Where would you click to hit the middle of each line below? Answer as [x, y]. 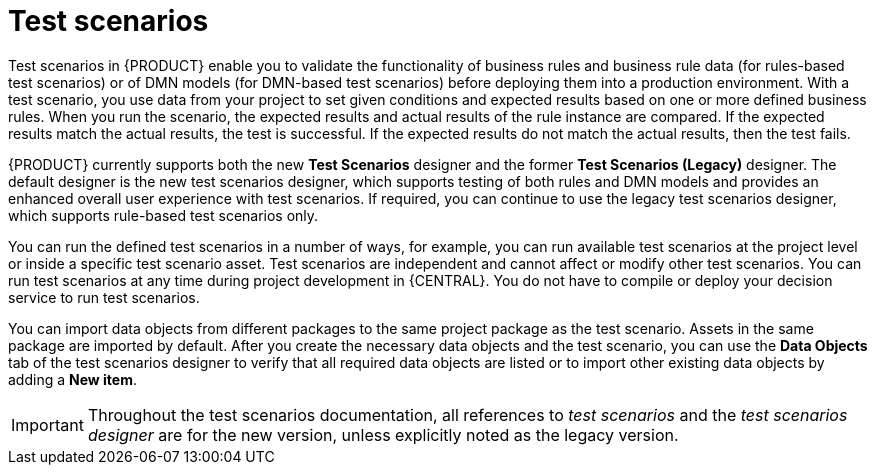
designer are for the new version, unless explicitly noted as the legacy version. [383, 434]
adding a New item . [72, 379]
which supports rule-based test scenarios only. [163, 215]
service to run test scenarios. [104, 297]
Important [47, 424]
